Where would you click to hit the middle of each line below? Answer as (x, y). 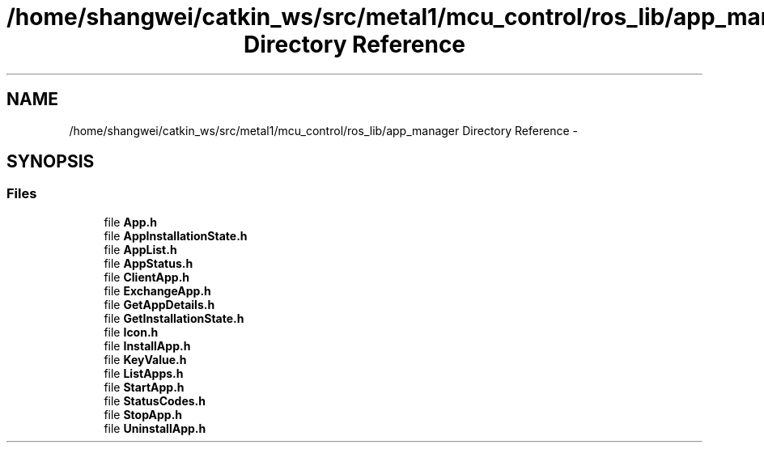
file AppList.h (140, 249)
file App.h (130, 222)
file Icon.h (131, 332)
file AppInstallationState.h (176, 235)
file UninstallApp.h (155, 428)
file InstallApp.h (147, 345)
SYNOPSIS (51, 162)
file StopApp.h (143, 414)
